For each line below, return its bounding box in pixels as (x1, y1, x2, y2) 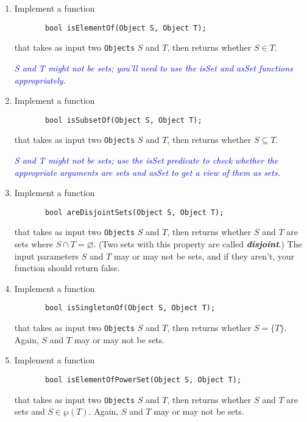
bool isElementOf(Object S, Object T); (44, 23, 206, 32)
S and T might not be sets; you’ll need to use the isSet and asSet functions (14, 61, 293, 74)
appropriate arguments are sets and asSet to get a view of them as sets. (14, 166, 280, 178)
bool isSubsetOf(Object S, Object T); (44, 115, 202, 125)
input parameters (14, 249, 79, 262)
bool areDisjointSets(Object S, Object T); (44, 208, 224, 217)
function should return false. (14, 261, 120, 274)
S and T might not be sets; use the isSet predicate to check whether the (14, 154, 278, 166)
